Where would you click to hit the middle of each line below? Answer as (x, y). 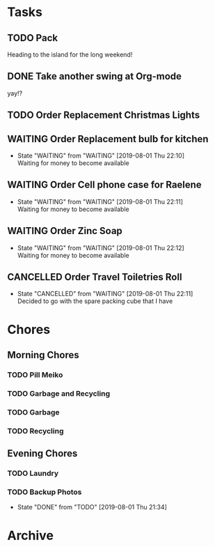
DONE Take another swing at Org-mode (95, 76)
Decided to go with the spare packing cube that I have (95, 301)
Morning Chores (43, 355)
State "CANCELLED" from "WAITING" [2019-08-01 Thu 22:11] (105, 294)
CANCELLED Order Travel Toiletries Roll (95, 277)
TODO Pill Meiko (35, 375)
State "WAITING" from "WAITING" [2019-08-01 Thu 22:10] (101, 156)
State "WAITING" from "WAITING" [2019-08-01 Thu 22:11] (100, 201)
